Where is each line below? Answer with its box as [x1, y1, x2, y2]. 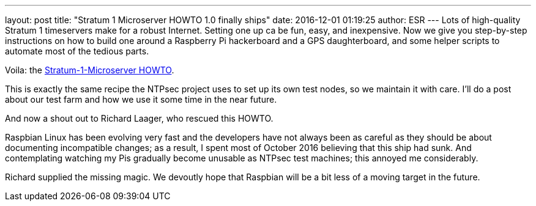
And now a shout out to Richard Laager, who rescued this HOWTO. [5, 113, 274, 123]
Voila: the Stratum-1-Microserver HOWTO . [5, 65, 174, 75]
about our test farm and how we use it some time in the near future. [5, 94, 277, 105]
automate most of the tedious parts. [5, 46, 149, 56]
